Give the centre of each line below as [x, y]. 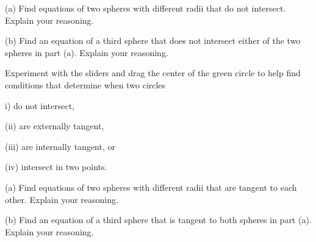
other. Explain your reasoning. [62, 199]
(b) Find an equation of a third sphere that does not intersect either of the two [153, 41]
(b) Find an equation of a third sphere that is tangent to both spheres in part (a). [158, 220]
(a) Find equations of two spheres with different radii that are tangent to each [151, 187]
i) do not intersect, [40, 105]
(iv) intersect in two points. [56, 167]
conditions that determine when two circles [85, 84]
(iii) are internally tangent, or [60, 146]
